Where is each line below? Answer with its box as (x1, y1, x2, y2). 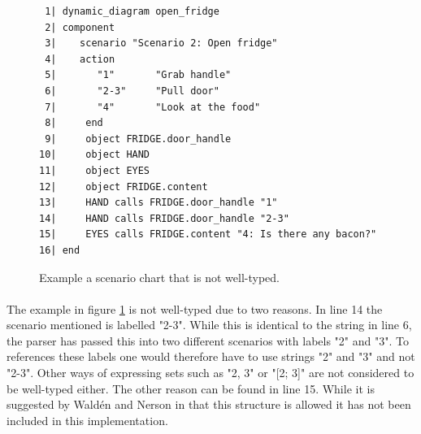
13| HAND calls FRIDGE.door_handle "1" (39, 197, 278, 209)
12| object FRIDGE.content (39, 180, 208, 193)
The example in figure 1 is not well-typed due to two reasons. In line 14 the (7, 300, 383, 317)
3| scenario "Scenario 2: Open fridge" (45, 37, 278, 50)
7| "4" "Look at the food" (45, 101, 261, 113)
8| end (45, 117, 103, 129)
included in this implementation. (7, 411, 168, 428)
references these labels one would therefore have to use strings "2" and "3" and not (7, 348, 415, 365)
